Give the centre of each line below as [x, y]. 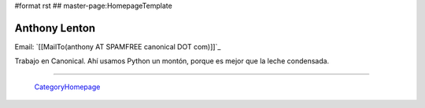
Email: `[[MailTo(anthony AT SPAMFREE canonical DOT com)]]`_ [118, 46]
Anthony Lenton [55, 28]
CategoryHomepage [67, 87]
